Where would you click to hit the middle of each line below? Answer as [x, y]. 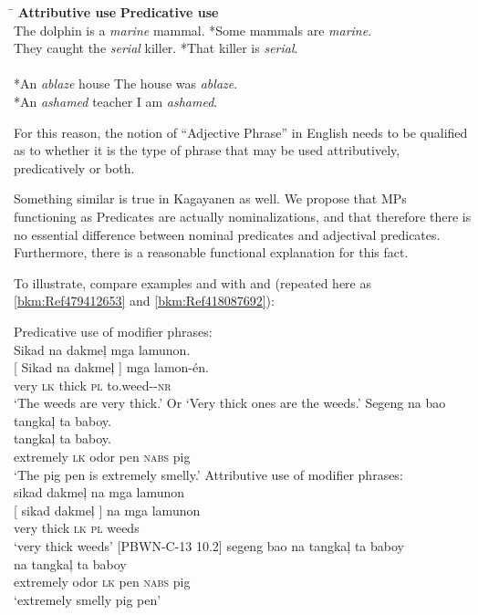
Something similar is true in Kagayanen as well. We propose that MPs [210, 198]
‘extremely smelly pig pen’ [88, 599]
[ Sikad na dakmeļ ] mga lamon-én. [111, 367]
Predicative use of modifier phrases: [113, 331]
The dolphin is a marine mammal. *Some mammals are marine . [193, 30]
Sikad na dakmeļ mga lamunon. [102, 349]
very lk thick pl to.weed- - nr [93, 385]
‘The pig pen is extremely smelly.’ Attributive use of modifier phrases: [208, 474]
